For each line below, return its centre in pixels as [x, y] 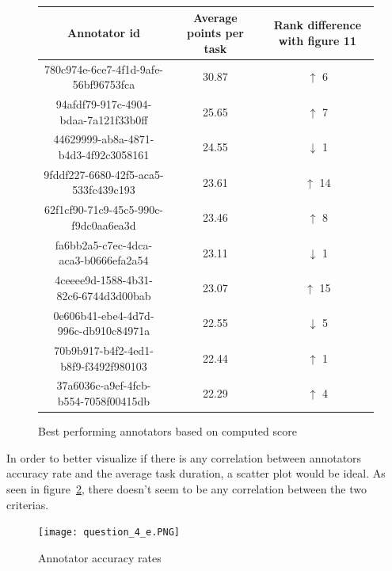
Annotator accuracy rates [100, 557]
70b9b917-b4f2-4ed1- [104, 350]
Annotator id [104, 33]
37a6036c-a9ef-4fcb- [104, 385]
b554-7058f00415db [104, 401]
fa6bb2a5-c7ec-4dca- [104, 244]
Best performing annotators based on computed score [167, 431]
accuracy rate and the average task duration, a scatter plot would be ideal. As [196, 473]
